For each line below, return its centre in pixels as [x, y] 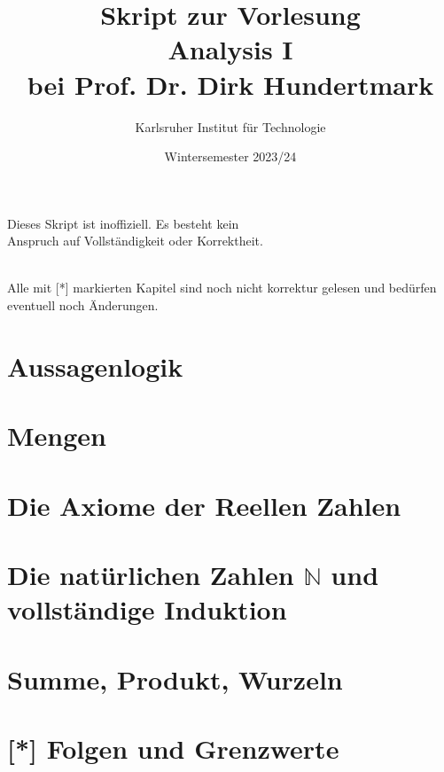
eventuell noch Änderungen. [83, 305]
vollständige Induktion [147, 609]
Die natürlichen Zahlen [151, 574]
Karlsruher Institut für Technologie [230, 126]
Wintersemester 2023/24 [230, 156]
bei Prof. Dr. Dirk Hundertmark [230, 84]
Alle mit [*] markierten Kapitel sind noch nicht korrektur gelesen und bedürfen [222, 288]
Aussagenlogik [95, 366]
